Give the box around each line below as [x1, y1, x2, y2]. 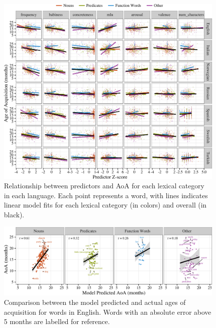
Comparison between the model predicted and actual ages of [4, 297, 186, 307]
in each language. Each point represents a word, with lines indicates [4, 190, 208, 200]
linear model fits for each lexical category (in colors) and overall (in [4, 200, 207, 210]
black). [4, 209, 25, 220]
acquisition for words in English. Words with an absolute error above [4, 306, 212, 317]
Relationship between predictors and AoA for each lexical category [4, 180, 205, 191]
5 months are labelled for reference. [4, 316, 110, 327]
